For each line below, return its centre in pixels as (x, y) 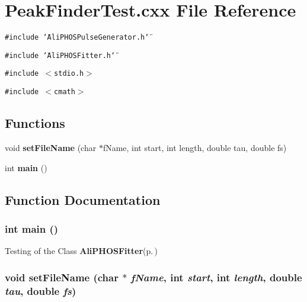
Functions (35, 123)
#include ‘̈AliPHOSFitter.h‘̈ (60, 55)
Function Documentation (83, 199)
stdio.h (69, 74)
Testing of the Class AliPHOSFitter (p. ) (81, 251)
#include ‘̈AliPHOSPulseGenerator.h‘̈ (77, 38)
